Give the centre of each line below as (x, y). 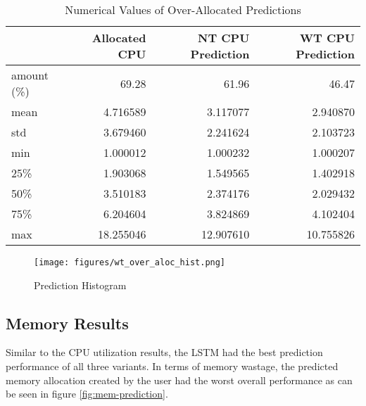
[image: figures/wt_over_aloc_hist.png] (130, 262)
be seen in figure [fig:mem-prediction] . (87, 394)
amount (30, 75)
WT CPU (327, 38)
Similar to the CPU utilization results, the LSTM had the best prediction (164, 352)
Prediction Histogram (80, 285)
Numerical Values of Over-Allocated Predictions (183, 9)
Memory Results (67, 323)
